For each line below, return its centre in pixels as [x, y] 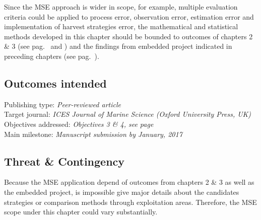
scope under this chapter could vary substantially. [81, 212]
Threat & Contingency [64, 161]
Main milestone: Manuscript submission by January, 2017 [93, 134]
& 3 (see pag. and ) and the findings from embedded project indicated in [118, 46]
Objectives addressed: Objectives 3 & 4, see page [79, 124]
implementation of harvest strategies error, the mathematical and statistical [121, 26]
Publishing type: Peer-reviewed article [62, 104]
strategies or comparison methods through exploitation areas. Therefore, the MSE [130, 202]
